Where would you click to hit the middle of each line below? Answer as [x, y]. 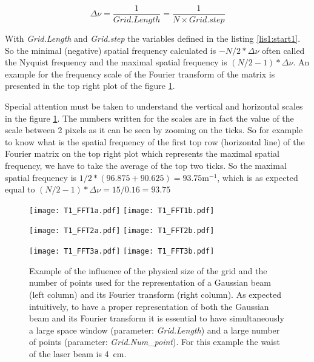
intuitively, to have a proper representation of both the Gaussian [149, 306]
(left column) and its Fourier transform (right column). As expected [155, 294]
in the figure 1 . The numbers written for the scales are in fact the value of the [149, 118]
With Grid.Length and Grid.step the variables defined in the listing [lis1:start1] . [153, 38]
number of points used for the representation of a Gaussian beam [150, 282]
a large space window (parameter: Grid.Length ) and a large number [155, 330]
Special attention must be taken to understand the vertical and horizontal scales [154, 106]
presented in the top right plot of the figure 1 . [90, 86]
